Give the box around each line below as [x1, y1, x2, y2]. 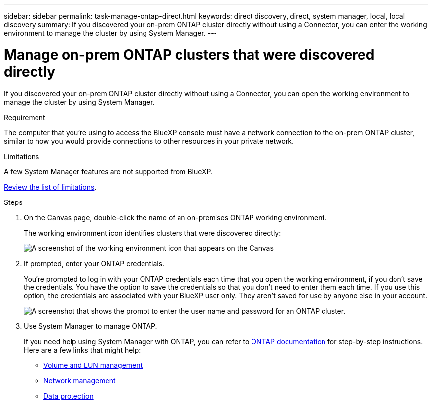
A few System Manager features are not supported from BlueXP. [4, 167, 213, 176]
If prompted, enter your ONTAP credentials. [24, 259, 165, 268]
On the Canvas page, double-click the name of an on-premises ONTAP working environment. [24, 213, 327, 222]
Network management [43, 376, 116, 385]
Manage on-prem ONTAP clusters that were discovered [4, 46, 375, 63]
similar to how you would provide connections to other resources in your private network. [4, 136, 294, 145]
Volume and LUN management [43, 361, 143, 369]
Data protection [43, 391, 94, 400]
